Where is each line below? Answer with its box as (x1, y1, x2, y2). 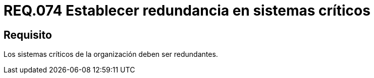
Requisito (4, 28, 52, 41)
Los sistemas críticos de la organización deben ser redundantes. (4, 50, 218, 59)
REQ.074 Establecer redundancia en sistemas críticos (4, 2, 370, 19)
